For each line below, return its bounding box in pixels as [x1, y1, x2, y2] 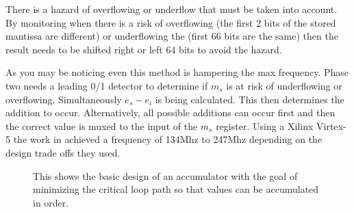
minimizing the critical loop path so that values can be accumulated [33, 182, 319, 196]
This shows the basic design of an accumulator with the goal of [33, 168, 298, 183]
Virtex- [316, 118, 346, 133]
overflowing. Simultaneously [5, 92, 122, 106]
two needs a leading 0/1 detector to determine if [5, 78, 208, 92]
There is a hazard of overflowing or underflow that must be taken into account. [5, 2, 338, 16]
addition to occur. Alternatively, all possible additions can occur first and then [5, 105, 336, 120]
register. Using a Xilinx [216, 118, 314, 133]
